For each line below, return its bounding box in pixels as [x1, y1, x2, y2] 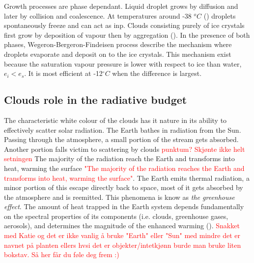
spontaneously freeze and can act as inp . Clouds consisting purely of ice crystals [4, 20, 245, 30]
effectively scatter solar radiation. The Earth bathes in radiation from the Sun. [4, 124, 241, 135]
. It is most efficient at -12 [24, 68, 103, 78]
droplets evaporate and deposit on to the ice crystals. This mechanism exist [4, 48, 231, 59]
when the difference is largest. [112, 68, 202, 78]
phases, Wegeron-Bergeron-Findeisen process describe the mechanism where [4, 39, 232, 49]
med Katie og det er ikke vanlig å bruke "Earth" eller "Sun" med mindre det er [4, 230, 241, 240]
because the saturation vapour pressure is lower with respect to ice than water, [4, 58, 242, 69]
